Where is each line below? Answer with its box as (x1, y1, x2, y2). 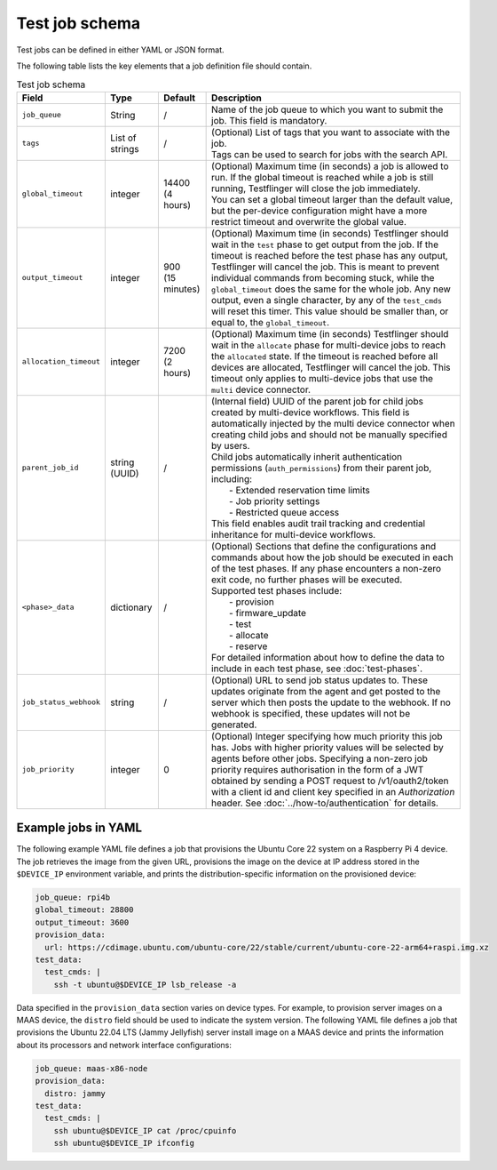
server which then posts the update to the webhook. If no (211, 696, 452, 709)
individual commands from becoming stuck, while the (211, 271, 435, 284)
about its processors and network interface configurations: (16, 1039, 233, 1050)
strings (110, 142, 139, 155)
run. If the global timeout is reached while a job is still (211, 171, 434, 183)
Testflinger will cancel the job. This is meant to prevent (211, 260, 439, 273)
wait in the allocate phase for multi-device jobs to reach (211, 339, 446, 351)
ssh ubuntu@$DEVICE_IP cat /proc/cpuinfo (53, 1126, 237, 1135)
